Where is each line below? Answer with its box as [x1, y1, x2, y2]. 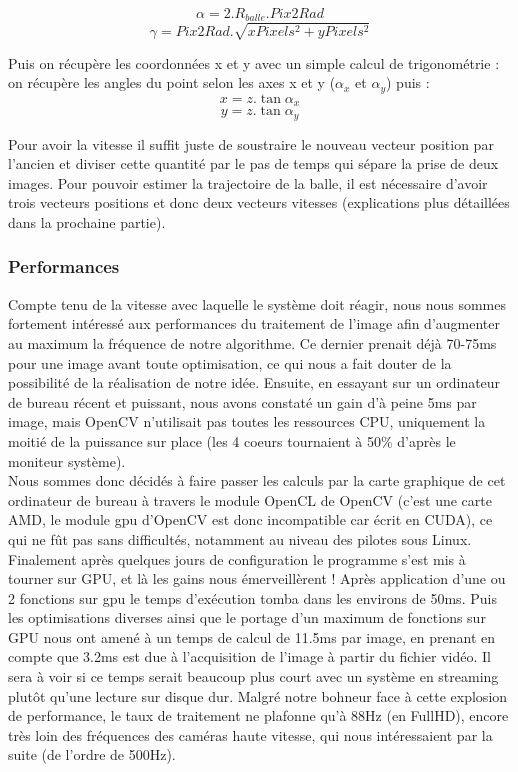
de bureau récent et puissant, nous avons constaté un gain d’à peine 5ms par [8, 391, 477, 412]
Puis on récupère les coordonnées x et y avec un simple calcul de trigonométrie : [8, 52, 500, 73]
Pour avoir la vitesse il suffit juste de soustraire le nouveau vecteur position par [8, 133, 494, 154]
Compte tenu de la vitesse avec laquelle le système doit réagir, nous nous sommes [8, 293, 506, 314]
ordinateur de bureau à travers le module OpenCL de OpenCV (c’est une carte [8, 489, 492, 510]
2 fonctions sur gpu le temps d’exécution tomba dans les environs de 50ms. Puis [8, 587, 497, 608]
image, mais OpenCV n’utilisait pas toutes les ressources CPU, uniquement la [8, 411, 486, 432]
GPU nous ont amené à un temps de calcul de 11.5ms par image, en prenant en [8, 626, 496, 647]
